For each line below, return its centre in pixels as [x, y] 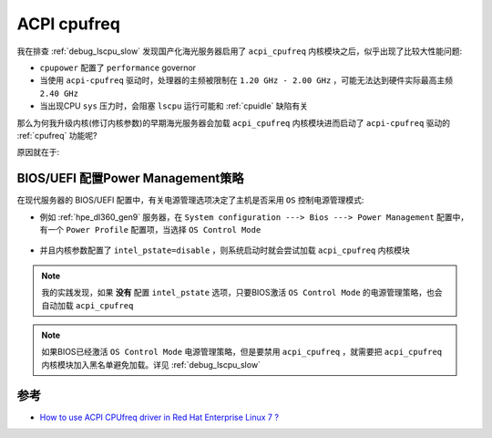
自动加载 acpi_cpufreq [87, 305]
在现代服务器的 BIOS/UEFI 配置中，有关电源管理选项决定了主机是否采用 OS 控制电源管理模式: [190, 200]
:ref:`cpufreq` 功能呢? [57, 135]
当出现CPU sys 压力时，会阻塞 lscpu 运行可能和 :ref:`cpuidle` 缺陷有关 [174, 106]
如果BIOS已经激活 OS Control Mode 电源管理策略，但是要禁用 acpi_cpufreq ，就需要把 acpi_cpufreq [242, 352]
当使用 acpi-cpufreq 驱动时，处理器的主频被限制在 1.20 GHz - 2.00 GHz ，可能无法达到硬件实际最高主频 [246, 80]
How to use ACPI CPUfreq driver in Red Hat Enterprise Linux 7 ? [159, 417]
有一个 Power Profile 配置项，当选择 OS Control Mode [150, 229]
